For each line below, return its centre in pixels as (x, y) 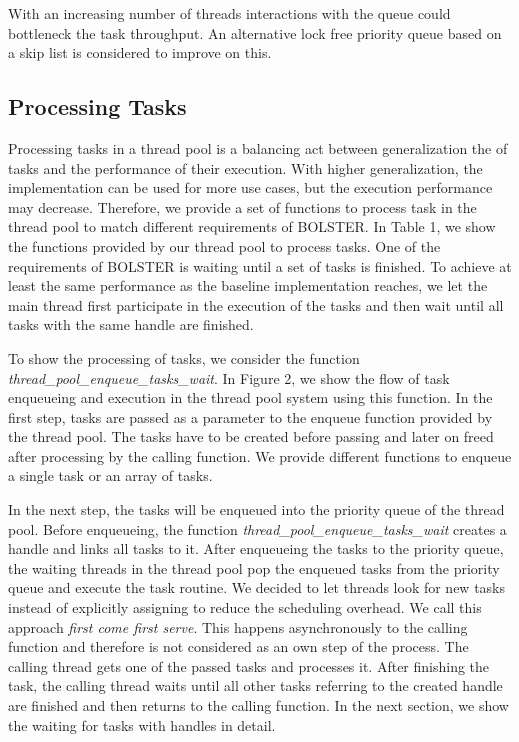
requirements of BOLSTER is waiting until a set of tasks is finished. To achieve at (260, 265)
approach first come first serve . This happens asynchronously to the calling (238, 626)
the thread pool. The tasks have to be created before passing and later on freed (251, 436)
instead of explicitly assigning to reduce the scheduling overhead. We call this (245, 607)
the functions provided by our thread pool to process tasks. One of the (224, 245)
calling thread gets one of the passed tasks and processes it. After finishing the (249, 665)
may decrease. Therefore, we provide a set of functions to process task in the (242, 206)
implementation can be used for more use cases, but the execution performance (250, 187)
